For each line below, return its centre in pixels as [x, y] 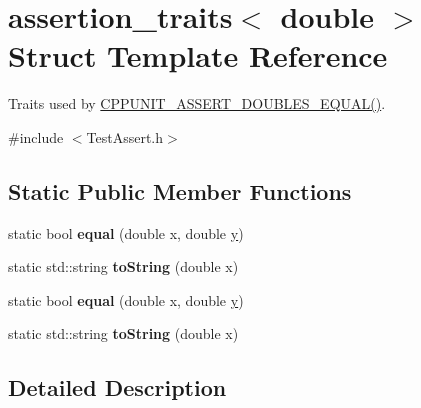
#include [36, 136]
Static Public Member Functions [180, 190]
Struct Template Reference [198, 55]
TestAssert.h [125, 136]
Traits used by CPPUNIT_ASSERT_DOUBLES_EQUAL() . [197, 103]
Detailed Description [117, 387]
